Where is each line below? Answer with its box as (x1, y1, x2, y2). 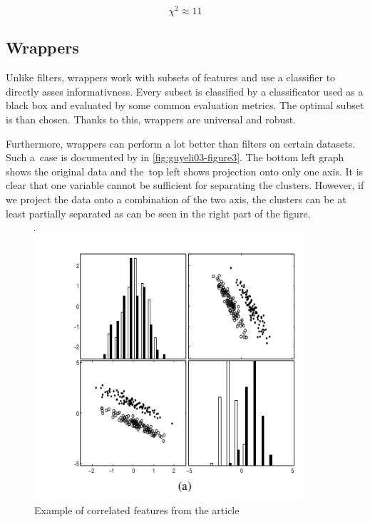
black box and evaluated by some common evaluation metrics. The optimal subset (6, 98, 364, 113)
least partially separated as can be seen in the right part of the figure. (6, 205, 311, 220)
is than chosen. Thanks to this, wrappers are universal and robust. (6, 112, 297, 127)
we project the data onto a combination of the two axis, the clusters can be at (6, 192, 346, 207)
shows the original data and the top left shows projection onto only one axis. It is (6, 163, 364, 178)
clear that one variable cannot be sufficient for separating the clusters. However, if (6, 178, 364, 193)
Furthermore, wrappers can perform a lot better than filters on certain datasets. (6, 135, 356, 150)
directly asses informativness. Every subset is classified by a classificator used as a (6, 83, 364, 98)
